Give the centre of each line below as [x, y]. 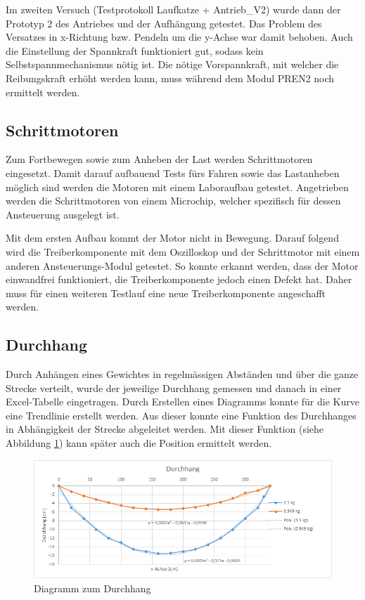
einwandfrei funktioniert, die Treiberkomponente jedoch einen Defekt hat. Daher [179, 279]
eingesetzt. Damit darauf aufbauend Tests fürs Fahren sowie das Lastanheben [173, 172]
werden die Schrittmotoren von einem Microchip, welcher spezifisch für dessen [173, 201]
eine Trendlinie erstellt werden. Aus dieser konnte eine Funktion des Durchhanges [181, 415]
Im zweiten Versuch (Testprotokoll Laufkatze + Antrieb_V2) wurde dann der [173, 9]
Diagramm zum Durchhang [92, 588]
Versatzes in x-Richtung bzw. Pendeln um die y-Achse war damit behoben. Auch [179, 37]
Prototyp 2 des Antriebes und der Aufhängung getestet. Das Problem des [164, 23]
